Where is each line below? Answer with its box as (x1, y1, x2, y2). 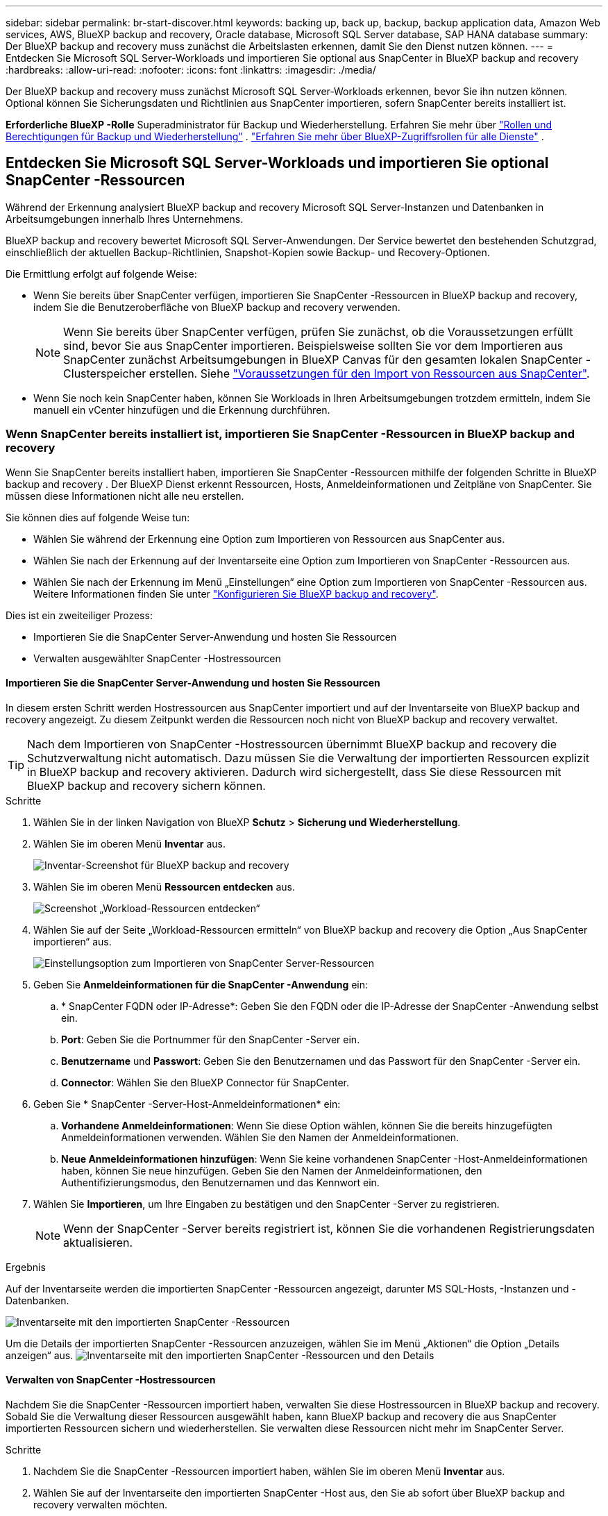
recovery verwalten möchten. (33, 1499, 168, 1511)
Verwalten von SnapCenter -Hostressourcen (6, 1374, 216, 1386)
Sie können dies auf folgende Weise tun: (6, 511, 190, 523)
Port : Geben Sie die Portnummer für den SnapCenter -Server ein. (61, 1033, 360, 1045)
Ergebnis (6, 1261, 46, 1273)
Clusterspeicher (63, 366, 146, 380)
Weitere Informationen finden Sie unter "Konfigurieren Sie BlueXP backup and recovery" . (33, 587, 439, 600)
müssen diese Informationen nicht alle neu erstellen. (6, 489, 244, 502)
